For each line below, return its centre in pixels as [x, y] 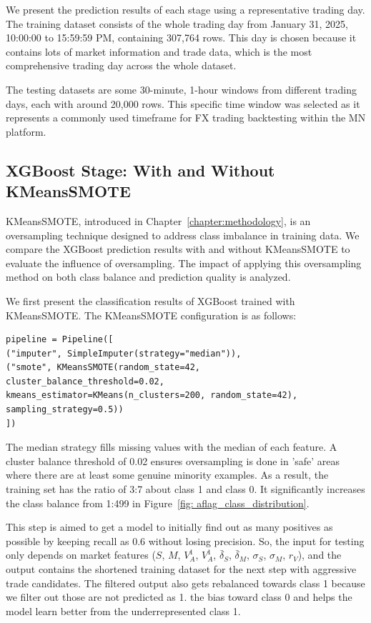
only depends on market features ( [81, 555]
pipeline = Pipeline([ [60, 340]
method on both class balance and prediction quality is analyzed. [148, 277]
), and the [320, 555]
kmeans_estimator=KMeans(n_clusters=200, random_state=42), [152, 395]
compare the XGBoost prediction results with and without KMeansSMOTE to [178, 249]
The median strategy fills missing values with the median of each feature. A [172, 447]
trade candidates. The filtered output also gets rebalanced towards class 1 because [185, 583]
